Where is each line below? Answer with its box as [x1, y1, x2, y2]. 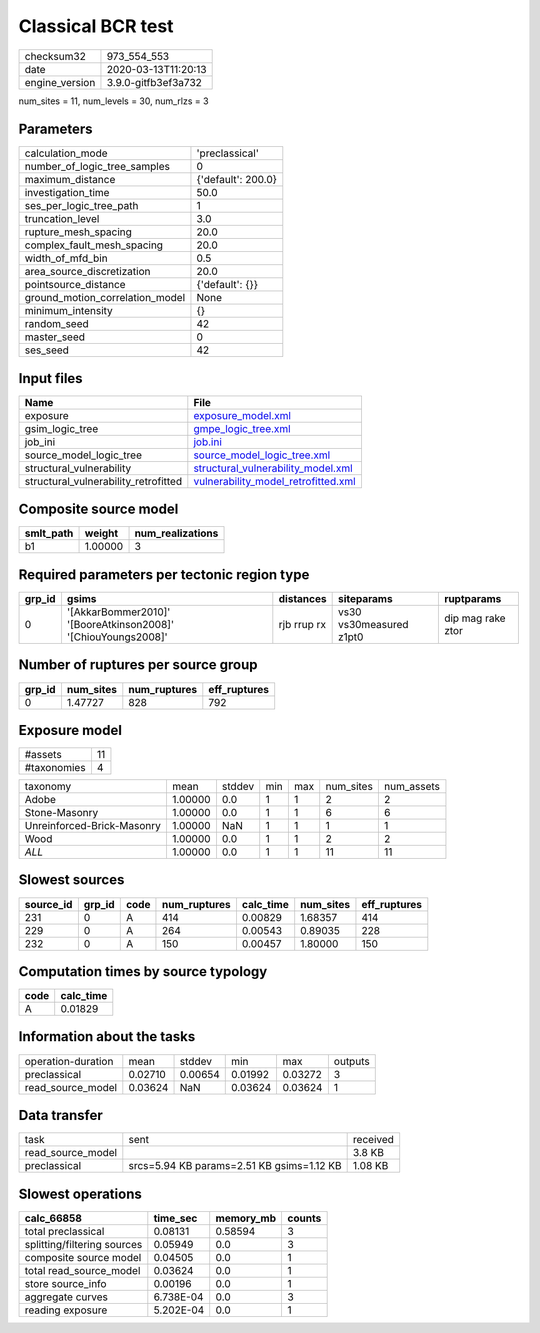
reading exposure [24, 1303, 108, 1317]
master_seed [24, 330, 85, 344]
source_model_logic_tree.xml [193, 448, 331, 462]
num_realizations [134, 526, 219, 540]
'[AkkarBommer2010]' [66, 605, 171, 619]
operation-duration [24, 1054, 114, 1068]
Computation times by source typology [18, 963, 268, 980]
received [352, 1133, 395, 1147]
